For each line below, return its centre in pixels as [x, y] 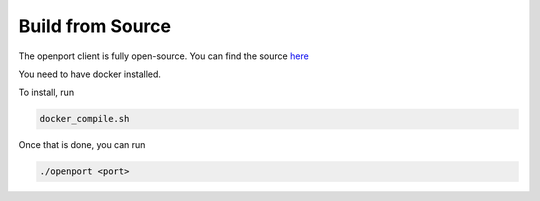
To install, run [46, 92]
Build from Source [95, 26]
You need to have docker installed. [90, 74]
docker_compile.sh [84, 119]
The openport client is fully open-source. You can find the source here [163, 56]
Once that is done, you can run [82, 145]
